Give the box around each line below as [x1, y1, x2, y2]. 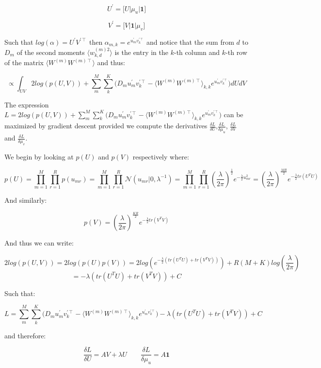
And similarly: [4, 195, 47, 205]
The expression [4, 100, 49, 109]
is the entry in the [114, 47, 169, 57]
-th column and [174, 47, 220, 57]
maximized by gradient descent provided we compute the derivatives [4, 121, 208, 131]
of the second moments [16, 47, 85, 57]
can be [224, 109, 243, 119]
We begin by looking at [4, 151, 74, 161]
